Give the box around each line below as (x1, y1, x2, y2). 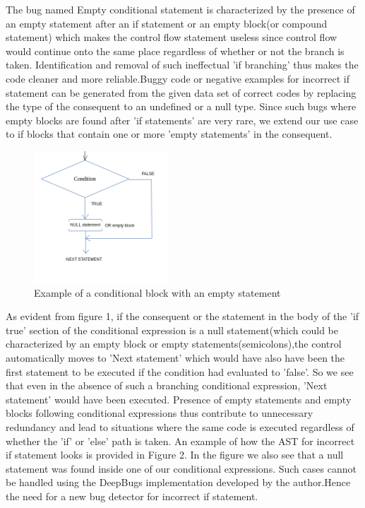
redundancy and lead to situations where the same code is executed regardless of (6, 419, 354, 434)
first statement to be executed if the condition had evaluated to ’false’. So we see (6, 364, 354, 379)
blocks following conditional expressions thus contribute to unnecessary (6, 406, 313, 420)
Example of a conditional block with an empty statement (34, 285, 281, 300)
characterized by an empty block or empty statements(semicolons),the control (6, 336, 342, 351)
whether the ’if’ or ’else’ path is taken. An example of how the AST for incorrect (6, 433, 355, 448)
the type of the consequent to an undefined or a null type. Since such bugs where (6, 99, 357, 114)
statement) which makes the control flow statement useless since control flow (6, 30, 337, 45)
